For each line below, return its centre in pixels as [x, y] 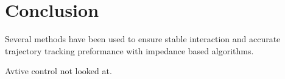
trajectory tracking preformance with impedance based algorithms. [129, 50]
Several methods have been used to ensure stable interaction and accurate [143, 39]
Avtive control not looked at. [58, 71]
